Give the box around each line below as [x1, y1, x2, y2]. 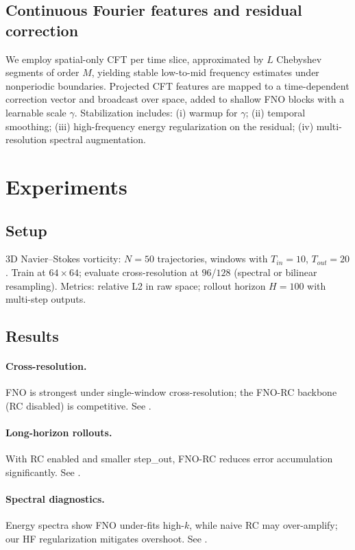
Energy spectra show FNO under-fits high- [5, 518, 184, 532]
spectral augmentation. [49, 132, 146, 147]
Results [5, 325, 59, 347]
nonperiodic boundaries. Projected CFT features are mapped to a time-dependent [5, 78, 350, 92]
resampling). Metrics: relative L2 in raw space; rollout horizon [5, 278, 266, 292]
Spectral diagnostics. [5, 492, 105, 506]
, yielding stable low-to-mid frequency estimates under [91, 65, 319, 79]
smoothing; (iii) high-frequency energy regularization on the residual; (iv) [5, 118, 314, 133]
